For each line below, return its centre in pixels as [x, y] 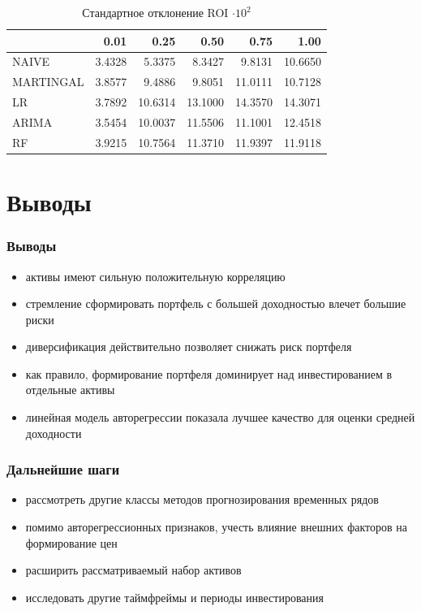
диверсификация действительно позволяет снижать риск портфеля [189, 347]
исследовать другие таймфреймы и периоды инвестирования [175, 597]
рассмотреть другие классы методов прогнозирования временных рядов [202, 499]
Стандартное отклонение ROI [155, 12]
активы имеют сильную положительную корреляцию [155, 276]
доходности [54, 433]
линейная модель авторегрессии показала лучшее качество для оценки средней [220, 417]
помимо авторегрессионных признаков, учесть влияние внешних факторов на [217, 527]
